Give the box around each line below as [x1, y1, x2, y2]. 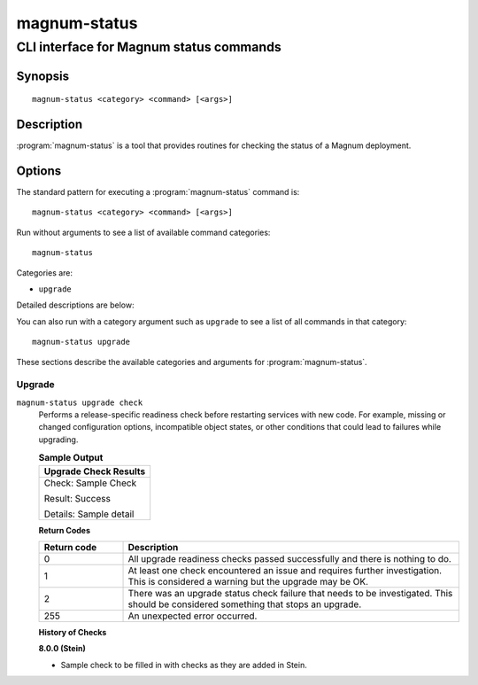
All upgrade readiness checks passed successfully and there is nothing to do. [127, 553, 451, 565]
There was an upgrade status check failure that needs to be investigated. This [127, 588, 453, 600]
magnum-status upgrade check [16, 397, 143, 408]
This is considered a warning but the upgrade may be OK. [127, 576, 369, 588]
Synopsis [16, 68, 70, 83]
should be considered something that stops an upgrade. [127, 598, 362, 611]
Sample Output [38, 452, 104, 464]
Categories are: [16, 267, 73, 278]
